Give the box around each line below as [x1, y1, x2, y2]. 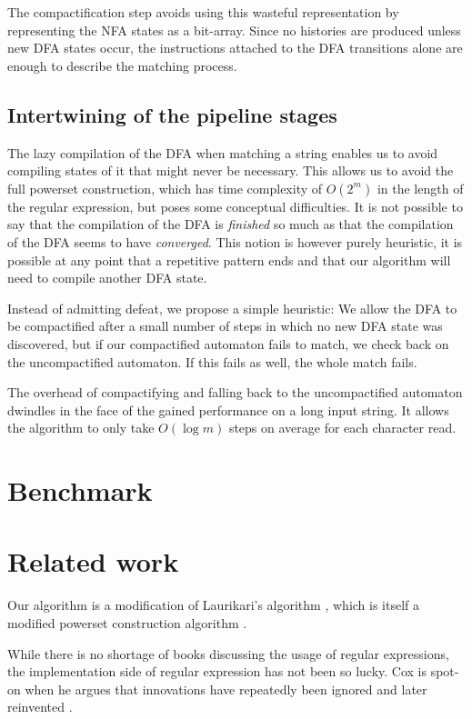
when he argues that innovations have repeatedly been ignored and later [25, 679, 427, 698]
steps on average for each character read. [228, 418, 457, 437]
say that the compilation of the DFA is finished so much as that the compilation [7, 215, 454, 234]
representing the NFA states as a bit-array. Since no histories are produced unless [7, 20, 461, 39]
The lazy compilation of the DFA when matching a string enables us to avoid [7, 143, 438, 162]
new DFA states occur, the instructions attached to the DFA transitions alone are [7, 38, 463, 57]
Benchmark [7, 472, 153, 509]
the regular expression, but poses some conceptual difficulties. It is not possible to [7, 196, 463, 215]
